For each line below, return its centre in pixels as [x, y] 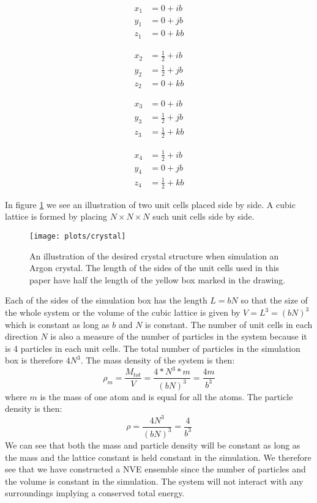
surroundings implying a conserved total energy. [95, 493]
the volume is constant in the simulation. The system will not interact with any [154, 481]
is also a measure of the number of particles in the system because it [179, 336]
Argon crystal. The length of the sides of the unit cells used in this [155, 268]
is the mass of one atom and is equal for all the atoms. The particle [166, 396]
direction [21, 336]
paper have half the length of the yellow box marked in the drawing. [158, 279]
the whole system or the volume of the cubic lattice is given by [123, 312]
